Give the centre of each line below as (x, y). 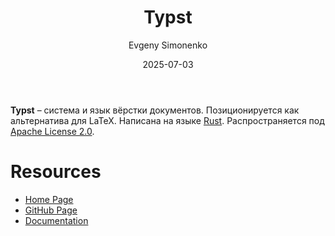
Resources (56, 172)
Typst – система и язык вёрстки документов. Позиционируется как (155, 110)
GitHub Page (51, 210)
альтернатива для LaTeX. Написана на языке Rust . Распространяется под (167, 120)
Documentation (56, 220)
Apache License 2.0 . (52, 131)
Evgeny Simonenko (168, 45)
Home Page (49, 199)
